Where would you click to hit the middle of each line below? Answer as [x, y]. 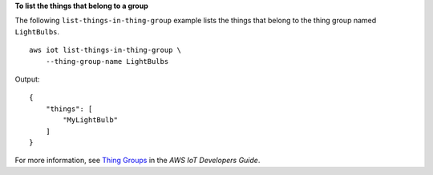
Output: [27, 79]
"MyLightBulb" [91, 120]
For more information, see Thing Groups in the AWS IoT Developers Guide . [138, 161]
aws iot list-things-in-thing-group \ [105, 50]
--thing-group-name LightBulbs [107, 61]
